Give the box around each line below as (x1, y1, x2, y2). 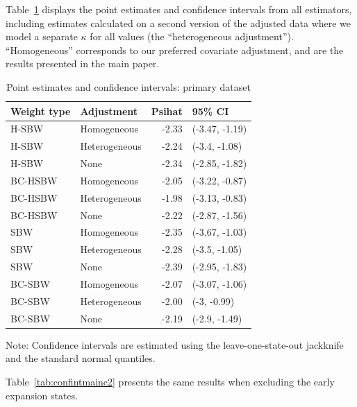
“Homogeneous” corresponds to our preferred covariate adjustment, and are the (6, 42, 344, 57)
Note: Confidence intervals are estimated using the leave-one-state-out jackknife (6, 337, 344, 352)
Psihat (151, 103, 183, 118)
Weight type (10, 103, 71, 118)
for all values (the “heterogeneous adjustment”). (90, 29, 294, 44)
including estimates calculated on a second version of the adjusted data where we (6, 15, 351, 30)
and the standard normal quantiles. (6, 351, 156, 365)
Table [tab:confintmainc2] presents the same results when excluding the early (6, 374, 335, 388)
